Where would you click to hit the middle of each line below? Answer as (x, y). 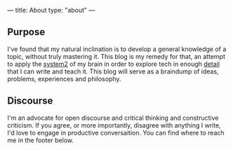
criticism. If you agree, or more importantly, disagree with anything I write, (114, 125)
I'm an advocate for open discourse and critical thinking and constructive (113, 118)
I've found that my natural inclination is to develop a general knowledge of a (117, 49)
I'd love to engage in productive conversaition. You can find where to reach (116, 132)
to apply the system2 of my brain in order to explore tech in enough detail (113, 64)
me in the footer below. (41, 140)
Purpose (26, 32)
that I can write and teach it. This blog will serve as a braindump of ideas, (113, 71)
